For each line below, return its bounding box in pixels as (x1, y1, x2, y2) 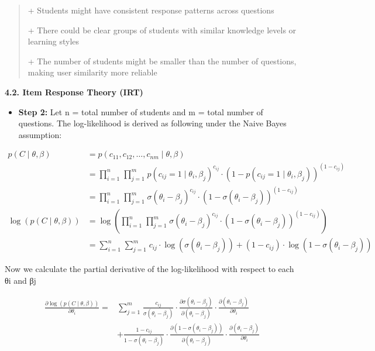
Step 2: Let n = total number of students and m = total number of (18, 105, 263, 118)
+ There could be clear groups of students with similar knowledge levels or (27, 23, 297, 36)
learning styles (27, 35, 80, 47)
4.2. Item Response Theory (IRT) (5, 85, 143, 98)
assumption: (18, 128, 62, 140)
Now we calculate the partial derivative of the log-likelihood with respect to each (5, 263, 294, 275)
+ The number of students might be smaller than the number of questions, (27, 54, 297, 67)
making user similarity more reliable (27, 66, 157, 78)
